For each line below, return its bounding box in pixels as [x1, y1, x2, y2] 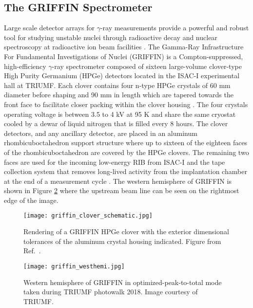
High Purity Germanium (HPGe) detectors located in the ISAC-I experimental [4, 70, 240, 81]
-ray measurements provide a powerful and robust [100, 22, 249, 33]
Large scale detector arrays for [4, 22, 95, 33]
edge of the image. [4, 195, 58, 205]
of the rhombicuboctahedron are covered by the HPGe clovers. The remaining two [4, 147, 249, 157]
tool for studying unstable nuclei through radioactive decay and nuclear [4, 32, 217, 42]
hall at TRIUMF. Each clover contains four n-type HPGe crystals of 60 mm [4, 80, 231, 90]
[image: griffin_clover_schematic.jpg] [23, 212, 153, 220]
